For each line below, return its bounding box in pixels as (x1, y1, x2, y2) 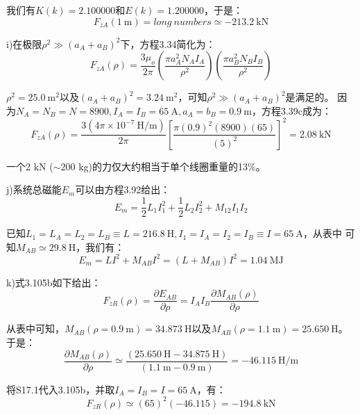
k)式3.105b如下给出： (6, 275, 101, 289)
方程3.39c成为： (261, 103, 332, 117)
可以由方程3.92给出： (75, 182, 171, 197)
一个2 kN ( (6, 158, 53, 173)
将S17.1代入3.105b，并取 (6, 382, 115, 396)
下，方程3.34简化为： (120, 36, 216, 51)
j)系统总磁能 (6, 182, 62, 197)
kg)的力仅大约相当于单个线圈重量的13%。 (78, 158, 266, 173)
